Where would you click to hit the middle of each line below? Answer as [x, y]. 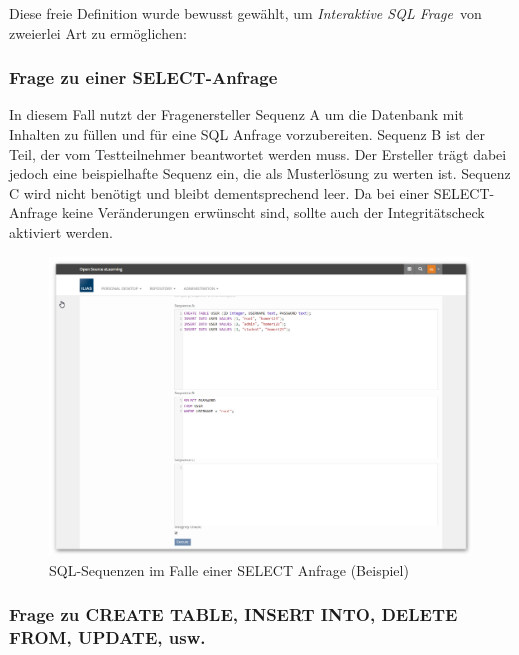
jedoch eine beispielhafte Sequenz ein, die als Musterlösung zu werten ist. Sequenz [260, 173]
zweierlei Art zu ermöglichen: [98, 32]
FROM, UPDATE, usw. [107, 636]
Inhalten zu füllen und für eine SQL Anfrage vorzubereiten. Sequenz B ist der [247, 134]
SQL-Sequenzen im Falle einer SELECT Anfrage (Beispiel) [229, 569]
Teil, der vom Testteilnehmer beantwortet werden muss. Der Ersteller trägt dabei [258, 153]
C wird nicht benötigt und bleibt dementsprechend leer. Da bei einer [219, 192]
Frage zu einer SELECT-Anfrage [143, 77]
